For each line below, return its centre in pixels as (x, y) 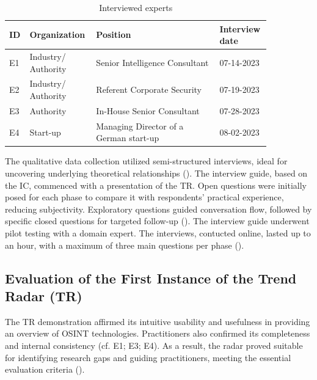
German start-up (128, 138)
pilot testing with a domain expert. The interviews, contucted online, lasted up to (158, 233)
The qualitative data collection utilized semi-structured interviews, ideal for (146, 161)
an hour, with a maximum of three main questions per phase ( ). (125, 245)
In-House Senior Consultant (148, 110)
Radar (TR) (44, 295)
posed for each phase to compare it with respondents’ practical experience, (144, 197)
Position (114, 35)
